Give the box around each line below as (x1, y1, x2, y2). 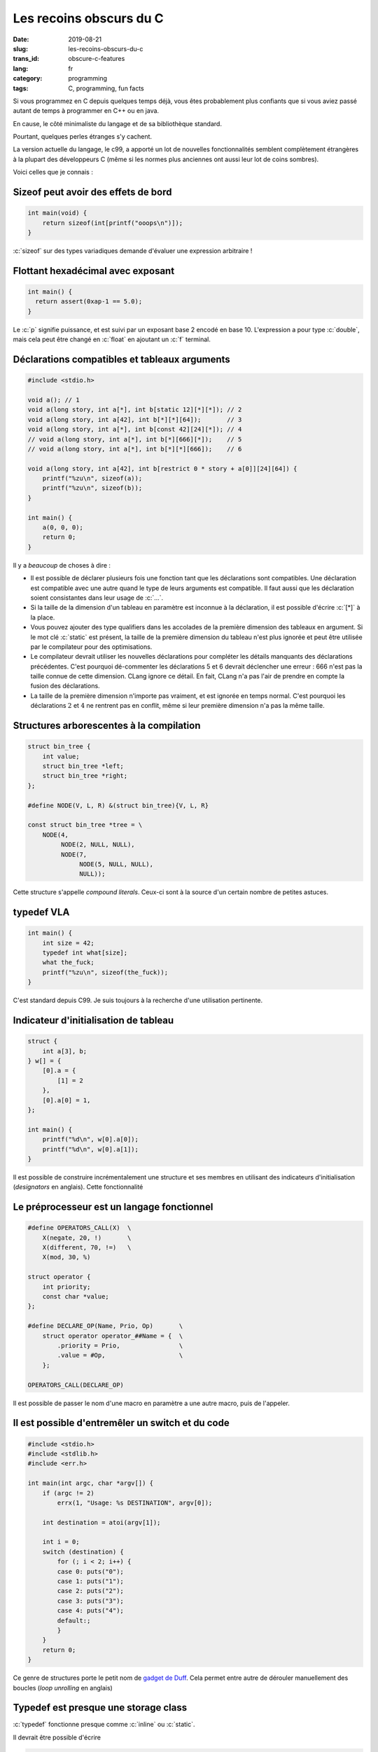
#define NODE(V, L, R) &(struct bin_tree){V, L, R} (27, 801, 209, 809)
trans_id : (13, 55, 40, 63)
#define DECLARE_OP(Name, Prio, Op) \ (27, 1322, 183, 1330)
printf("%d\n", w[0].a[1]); (42, 1145, 139, 1153)
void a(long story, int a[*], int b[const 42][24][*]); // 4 (27, 425, 242, 434)
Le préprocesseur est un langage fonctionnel (13, 1201, 213, 1213)
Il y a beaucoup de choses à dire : (13, 561, 111, 569)
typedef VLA (13, 906, 70, 918)
